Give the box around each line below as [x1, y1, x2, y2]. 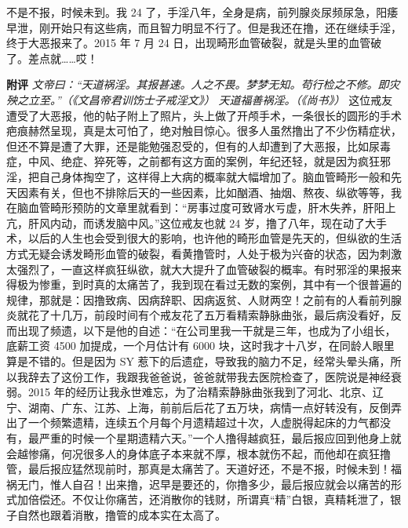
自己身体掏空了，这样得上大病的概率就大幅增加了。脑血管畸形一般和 [38, 168, 391, 184]
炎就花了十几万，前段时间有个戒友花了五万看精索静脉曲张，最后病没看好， [6, 307, 391, 323]
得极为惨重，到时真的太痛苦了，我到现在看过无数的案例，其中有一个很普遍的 [6, 276, 402, 293]
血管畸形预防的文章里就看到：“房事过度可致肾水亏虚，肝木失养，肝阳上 [27, 199, 396, 216]
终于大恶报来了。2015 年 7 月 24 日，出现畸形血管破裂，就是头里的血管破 [6, 35, 382, 51]
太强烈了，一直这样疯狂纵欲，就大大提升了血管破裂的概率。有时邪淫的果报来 [6, 260, 402, 277]
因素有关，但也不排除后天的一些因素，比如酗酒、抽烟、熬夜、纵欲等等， [16, 184, 391, 200]
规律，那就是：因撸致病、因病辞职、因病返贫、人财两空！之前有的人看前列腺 [6, 291, 402, 308]
